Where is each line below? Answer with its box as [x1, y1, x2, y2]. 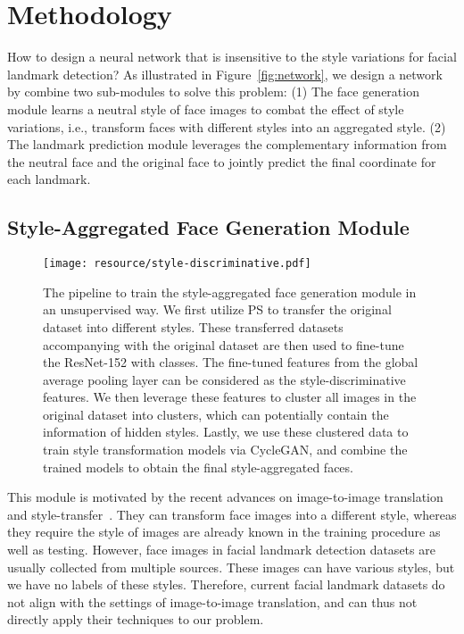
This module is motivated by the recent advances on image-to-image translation [7, 488, 443, 506]
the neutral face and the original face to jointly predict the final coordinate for [7, 152, 436, 171]
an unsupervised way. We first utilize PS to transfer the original [43, 300, 392, 319]
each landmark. [7, 170, 91, 188]
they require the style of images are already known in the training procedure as [7, 522, 441, 541]
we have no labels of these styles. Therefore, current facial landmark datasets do [7, 575, 445, 594]
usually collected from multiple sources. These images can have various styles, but [7, 557, 455, 576]
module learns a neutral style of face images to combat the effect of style [7, 99, 404, 118]
